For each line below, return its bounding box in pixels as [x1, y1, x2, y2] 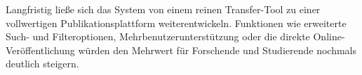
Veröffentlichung [6, 42, 75, 57]
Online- [313, 29, 345, 44]
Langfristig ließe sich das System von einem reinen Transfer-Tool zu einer [6, 2, 321, 16]
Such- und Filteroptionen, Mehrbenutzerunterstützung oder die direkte [6, 29, 310, 44]
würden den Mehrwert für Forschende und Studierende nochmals [78, 42, 357, 57]
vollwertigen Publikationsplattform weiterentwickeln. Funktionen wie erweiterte [6, 15, 347, 30]
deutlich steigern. [6, 56, 79, 71]
